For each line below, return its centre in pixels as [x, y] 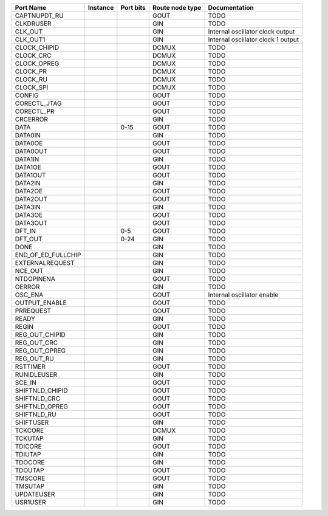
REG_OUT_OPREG [40, 351]
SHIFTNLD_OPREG [41, 406]
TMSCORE [30, 478]
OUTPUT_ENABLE [41, 303]
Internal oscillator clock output [251, 32]
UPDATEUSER [35, 494]
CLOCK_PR [31, 71]
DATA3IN [28, 207]
